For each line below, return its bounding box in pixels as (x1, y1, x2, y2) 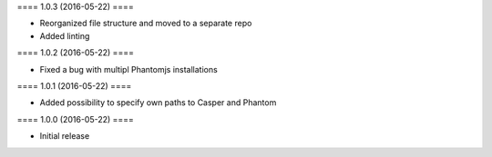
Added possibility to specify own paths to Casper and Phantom (39, 97, 277, 108)
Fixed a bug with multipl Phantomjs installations (39, 64, 218, 74)
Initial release (39, 131, 90, 142)
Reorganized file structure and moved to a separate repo (39, 18, 252, 29)
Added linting (39, 30, 90, 41)
